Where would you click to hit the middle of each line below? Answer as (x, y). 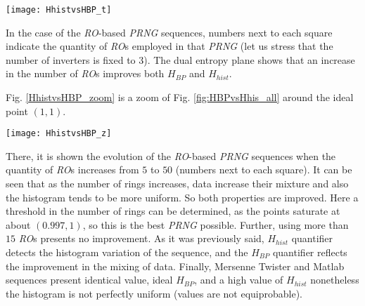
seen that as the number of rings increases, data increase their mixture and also (177, 184)
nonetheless (335, 280)
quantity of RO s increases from (72, 169)
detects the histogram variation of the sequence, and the (127, 252)
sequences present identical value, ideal (89, 280)
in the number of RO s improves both (85, 73)
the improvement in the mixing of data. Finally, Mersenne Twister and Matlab (175, 266)
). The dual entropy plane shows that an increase (249, 59)
